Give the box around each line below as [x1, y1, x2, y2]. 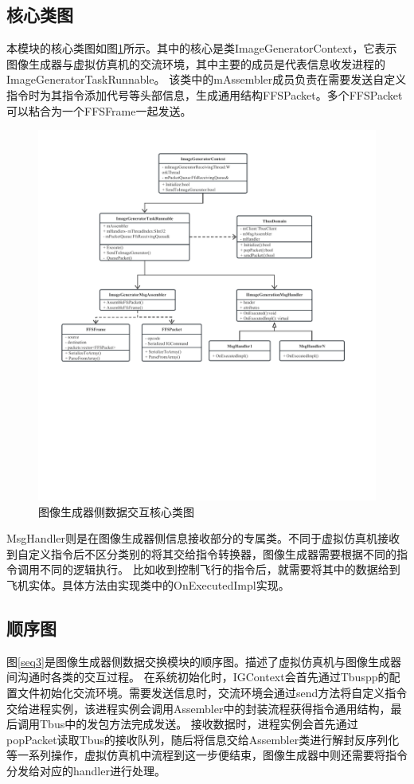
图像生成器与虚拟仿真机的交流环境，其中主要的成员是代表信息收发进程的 [6, 55, 385, 72]
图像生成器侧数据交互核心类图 [38, 503, 194, 519]
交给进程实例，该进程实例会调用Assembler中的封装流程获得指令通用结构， [6, 700, 391, 716]
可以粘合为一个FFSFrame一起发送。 [6, 102, 192, 119]
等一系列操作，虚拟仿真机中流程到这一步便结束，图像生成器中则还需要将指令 [6, 747, 408, 763]
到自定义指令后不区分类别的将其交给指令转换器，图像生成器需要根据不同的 [6, 545, 396, 562]
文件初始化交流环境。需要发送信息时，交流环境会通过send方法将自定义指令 [17, 684, 408, 700]
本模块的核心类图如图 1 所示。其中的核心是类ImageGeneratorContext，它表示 [6, 40, 397, 57]
